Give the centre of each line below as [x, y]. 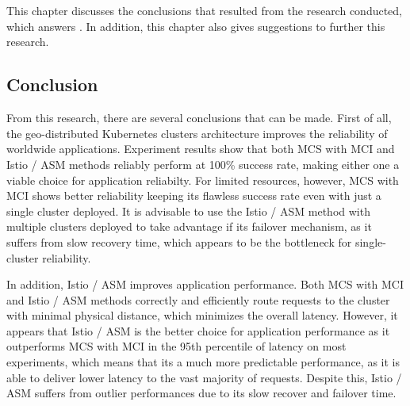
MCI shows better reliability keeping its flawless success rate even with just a [194, 195]
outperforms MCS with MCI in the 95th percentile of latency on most [176, 346]
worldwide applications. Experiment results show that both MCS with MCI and [201, 149]
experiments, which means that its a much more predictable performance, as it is [203, 362]
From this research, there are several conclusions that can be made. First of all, [199, 118]
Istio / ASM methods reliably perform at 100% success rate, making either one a [203, 164]
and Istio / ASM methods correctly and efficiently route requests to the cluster [198, 299]
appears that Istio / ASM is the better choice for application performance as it [198, 330]
